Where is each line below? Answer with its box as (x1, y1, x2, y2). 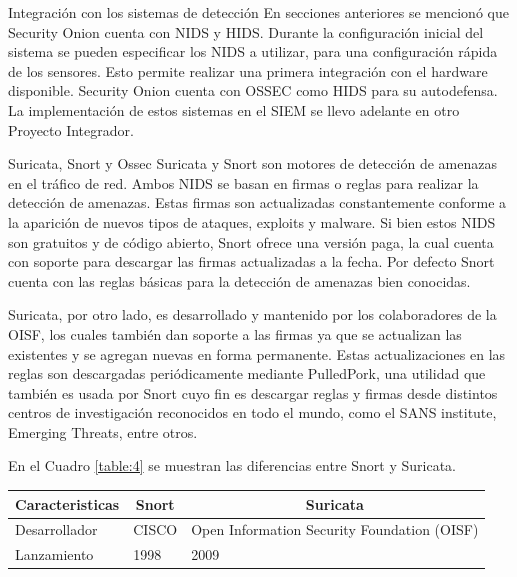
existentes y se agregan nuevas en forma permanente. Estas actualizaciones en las (8, 343, 506, 364)
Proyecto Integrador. (8, 119, 134, 140)
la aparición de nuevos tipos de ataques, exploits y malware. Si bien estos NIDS (8, 211, 496, 232)
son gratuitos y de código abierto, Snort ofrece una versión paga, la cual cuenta (8, 231, 494, 252)
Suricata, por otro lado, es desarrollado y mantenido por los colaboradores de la (8, 304, 497, 325)
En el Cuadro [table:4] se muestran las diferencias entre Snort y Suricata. (8, 455, 456, 476)
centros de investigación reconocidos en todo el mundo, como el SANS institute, (8, 402, 497, 423)
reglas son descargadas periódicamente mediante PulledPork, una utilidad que (8, 363, 486, 384)
